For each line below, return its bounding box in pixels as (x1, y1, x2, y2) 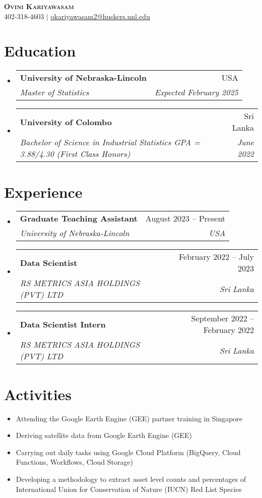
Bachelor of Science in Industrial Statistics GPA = (20, 136, 201, 148)
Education (4, 40, 76, 61)
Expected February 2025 (155, 86, 238, 98)
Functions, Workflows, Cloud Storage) (16, 457, 134, 467)
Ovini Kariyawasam (4, 1, 74, 11)
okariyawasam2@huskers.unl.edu (50, 11, 150, 21)
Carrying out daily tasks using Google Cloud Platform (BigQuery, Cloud (16, 447, 241, 457)
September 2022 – (191, 312, 254, 324)
